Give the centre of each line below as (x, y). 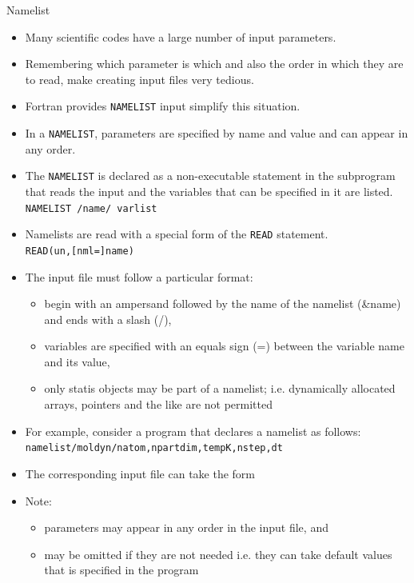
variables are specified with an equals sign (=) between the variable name (224, 346)
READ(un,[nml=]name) (80, 251)
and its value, (77, 361)
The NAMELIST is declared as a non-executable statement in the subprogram (210, 176)
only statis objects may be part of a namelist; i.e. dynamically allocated (220, 388)
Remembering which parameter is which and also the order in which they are (214, 64)
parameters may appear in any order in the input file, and (186, 527)
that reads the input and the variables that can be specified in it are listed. (209, 191)
